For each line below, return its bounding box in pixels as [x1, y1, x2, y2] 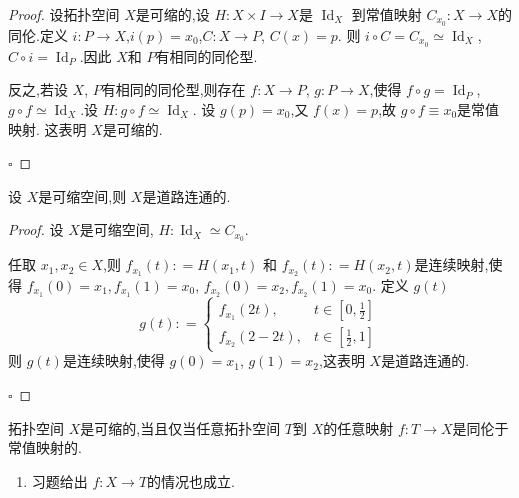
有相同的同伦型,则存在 [101, 79, 246, 100]
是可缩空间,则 [38, 185, 127, 206]
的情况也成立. [147, 470, 235, 491]
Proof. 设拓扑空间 [8, 4, 120, 24]
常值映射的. [8, 437, 82, 458]
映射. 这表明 [8, 118, 87, 139]
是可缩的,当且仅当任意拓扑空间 [80, 417, 281, 438]
